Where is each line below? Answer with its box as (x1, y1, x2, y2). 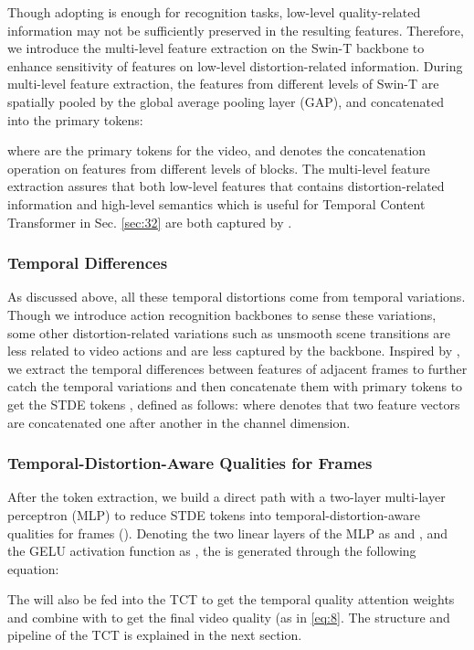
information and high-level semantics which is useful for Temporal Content (7, 194, 426, 213)
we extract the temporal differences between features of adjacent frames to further (7, 358, 468, 378)
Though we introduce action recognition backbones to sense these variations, (7, 304, 437, 324)
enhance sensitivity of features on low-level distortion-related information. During (7, 56, 463, 75)
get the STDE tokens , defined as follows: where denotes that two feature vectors (7, 394, 460, 413)
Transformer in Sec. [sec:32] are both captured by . (7, 212, 292, 231)
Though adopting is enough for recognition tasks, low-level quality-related (7, 3, 421, 21)
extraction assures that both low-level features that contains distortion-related (7, 176, 445, 196)
